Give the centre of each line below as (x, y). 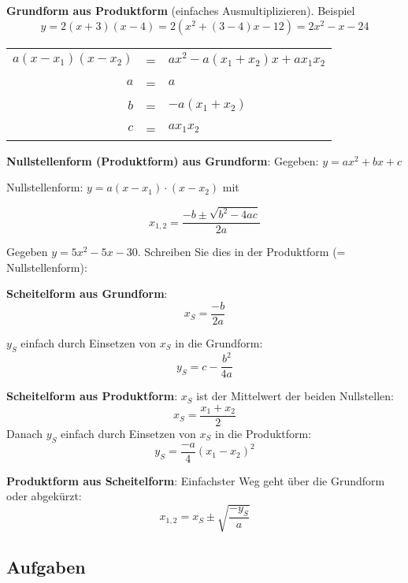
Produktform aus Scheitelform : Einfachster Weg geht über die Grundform (196, 480)
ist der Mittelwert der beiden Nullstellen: (295, 396)
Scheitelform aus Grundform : (87, 293)
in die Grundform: (219, 342)
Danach (25, 433)
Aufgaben (46, 566)
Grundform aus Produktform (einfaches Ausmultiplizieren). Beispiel (181, 10)
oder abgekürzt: (44, 496)
